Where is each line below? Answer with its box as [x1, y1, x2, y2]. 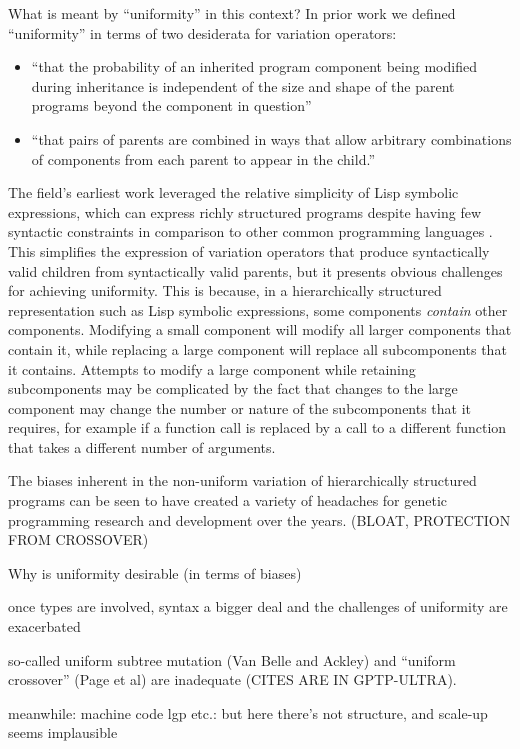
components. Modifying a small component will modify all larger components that [8, 319, 512, 340]
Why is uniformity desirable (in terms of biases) [8, 562, 302, 583]
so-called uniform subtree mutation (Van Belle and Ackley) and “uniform [8, 649, 456, 670]
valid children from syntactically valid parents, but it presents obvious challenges [8, 260, 503, 281]
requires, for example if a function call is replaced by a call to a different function [8, 417, 507, 438]
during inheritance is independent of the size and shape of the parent [31, 75, 455, 96]
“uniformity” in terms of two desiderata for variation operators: [8, 22, 397, 43]
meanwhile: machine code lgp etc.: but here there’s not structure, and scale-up [8, 702, 488, 723]
